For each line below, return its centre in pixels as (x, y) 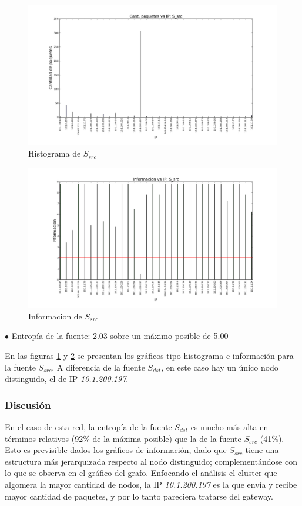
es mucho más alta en (229, 426)
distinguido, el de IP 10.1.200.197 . (67, 379)
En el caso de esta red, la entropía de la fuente (88, 426)
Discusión (28, 405)
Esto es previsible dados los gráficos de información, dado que (116, 450)
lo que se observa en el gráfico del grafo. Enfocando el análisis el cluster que (141, 473)
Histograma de (55, 153)
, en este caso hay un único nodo (220, 367)
